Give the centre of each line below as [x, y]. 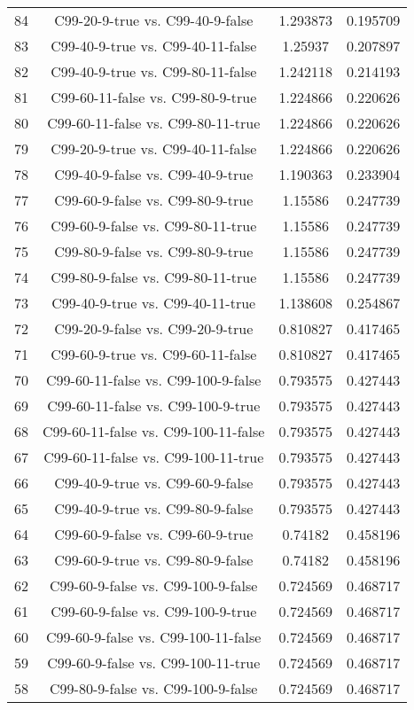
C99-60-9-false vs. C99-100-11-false [154, 637]
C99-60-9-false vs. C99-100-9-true [154, 611]
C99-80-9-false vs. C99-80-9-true [154, 251]
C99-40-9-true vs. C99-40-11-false [154, 46]
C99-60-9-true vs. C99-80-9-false [154, 560]
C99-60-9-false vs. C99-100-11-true [154, 663]
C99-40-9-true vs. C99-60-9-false [154, 483]
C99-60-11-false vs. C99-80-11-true [154, 123]
